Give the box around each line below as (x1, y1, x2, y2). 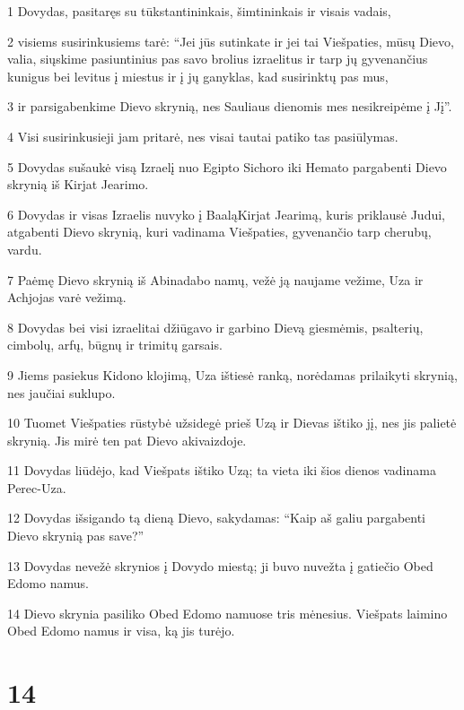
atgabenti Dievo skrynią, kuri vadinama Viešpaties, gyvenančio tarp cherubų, (7, 222, 432, 241)
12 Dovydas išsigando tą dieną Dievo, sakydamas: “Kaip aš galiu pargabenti (7, 508, 426, 527)
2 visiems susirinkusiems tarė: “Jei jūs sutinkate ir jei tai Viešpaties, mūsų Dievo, (7, 31, 454, 50)
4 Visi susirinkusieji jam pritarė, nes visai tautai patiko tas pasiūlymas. (7, 126, 398, 145)
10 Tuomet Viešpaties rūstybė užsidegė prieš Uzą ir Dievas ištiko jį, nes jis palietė (7, 413, 457, 432)
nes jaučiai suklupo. (7, 383, 116, 402)
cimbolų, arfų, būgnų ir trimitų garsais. (7, 335, 223, 354)
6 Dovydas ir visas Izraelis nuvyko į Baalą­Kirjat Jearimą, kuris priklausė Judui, (7, 204, 446, 223)
